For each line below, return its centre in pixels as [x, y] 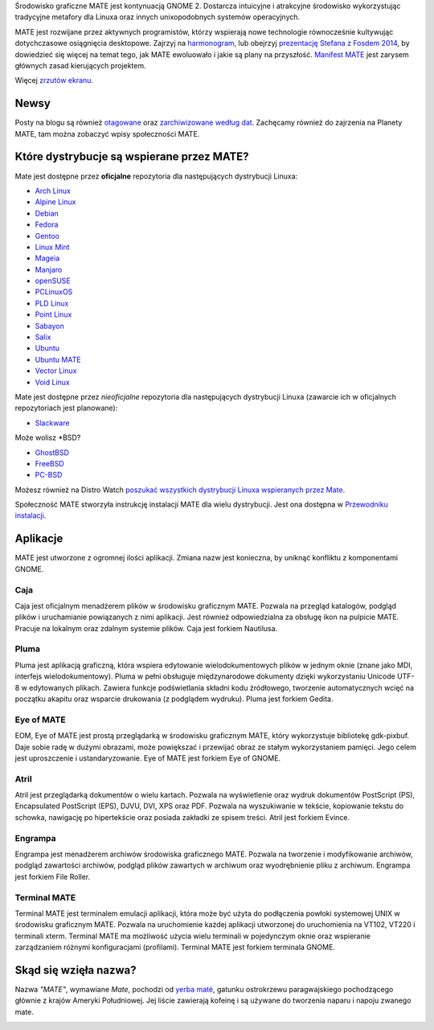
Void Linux [52, 382]
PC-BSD [49, 475]
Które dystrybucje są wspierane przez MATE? [132, 157]
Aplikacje [39, 539]
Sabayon [49, 326]
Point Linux [53, 314]
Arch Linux [53, 191]
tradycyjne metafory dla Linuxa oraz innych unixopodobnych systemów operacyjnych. [158, 17]
